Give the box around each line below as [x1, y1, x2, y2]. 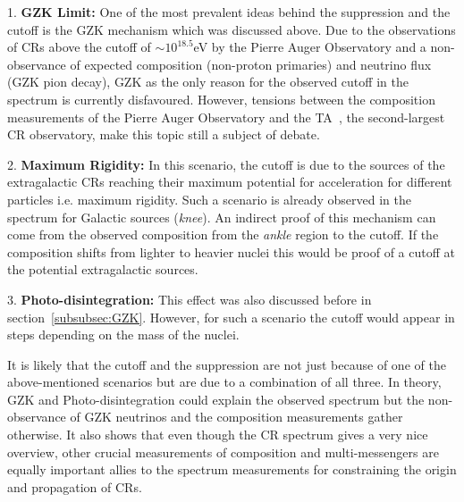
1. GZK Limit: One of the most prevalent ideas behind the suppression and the [7, 3, 451, 21]
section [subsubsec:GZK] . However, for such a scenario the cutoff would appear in [7, 307, 455, 326]
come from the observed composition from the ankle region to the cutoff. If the [7, 225, 439, 244]
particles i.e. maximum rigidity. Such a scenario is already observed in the [7, 189, 412, 208]
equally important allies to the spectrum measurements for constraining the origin [7, 460, 457, 479]
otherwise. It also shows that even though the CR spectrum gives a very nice [7, 425, 428, 444]
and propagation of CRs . [7, 477, 142, 496]
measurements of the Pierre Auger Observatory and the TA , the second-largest [7, 107, 445, 126]
